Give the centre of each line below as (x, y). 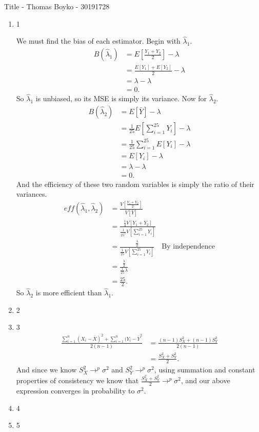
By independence (188, 247)
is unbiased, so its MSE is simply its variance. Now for (121, 98)
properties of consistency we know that (77, 380)
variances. (32, 194)
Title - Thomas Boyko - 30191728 (57, 6)
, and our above (205, 380)
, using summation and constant (205, 370)
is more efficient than (69, 293)
